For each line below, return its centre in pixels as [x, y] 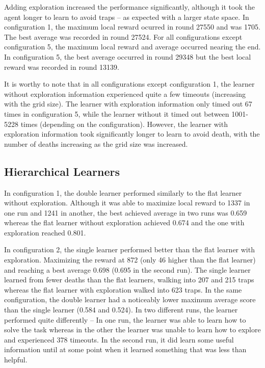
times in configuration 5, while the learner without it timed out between [117, 113]
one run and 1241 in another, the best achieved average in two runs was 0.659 [126, 212]
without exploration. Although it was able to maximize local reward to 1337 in [127, 203]
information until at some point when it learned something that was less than [125, 349]
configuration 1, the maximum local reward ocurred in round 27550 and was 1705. [132, 27]
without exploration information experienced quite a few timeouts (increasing [125, 94]
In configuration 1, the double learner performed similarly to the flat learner [123, 192]
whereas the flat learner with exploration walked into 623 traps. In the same [123, 289]
